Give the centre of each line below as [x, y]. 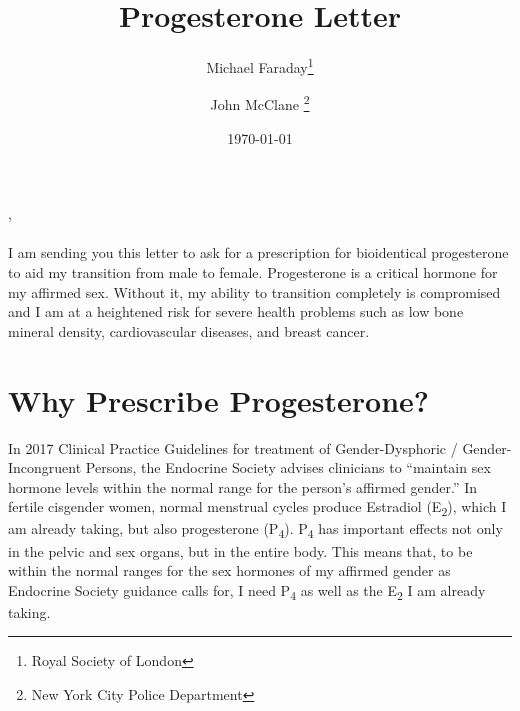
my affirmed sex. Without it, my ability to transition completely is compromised [254, 291]
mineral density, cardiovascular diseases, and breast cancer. [189, 330]
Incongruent [45, 467]
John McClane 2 [260, 103]
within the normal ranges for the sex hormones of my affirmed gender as [229, 570]
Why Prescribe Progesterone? [218, 399]
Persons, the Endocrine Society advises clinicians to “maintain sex [288, 467]
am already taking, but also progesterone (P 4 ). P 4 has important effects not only [255, 530]
